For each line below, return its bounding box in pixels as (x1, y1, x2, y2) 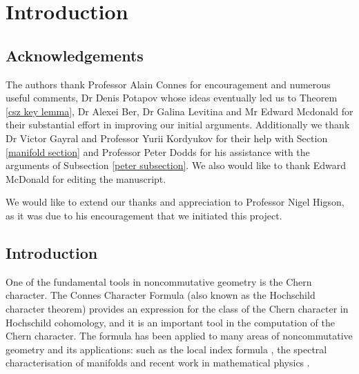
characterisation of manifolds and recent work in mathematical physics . (6, 355, 310, 370)
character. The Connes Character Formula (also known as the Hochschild (6, 288, 316, 302)
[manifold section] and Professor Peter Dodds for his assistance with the (6, 144, 310, 159)
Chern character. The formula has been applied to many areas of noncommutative (6, 328, 353, 343)
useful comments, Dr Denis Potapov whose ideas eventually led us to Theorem (6, 90, 338, 105)
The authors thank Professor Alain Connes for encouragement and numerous (6, 77, 331, 91)
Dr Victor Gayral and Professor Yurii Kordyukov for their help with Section (6, 130, 328, 145)
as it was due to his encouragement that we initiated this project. (6, 208, 282, 222)
